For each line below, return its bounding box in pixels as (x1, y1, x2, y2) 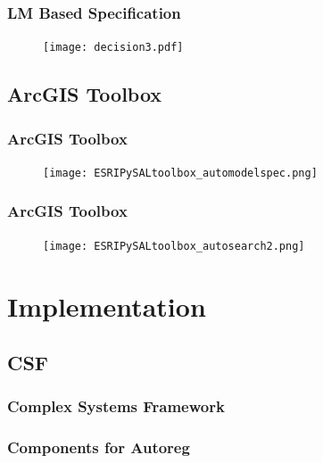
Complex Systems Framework (7, 395, 225, 418)
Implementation (7, 287, 206, 324)
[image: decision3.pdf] (43, 41, 184, 54)
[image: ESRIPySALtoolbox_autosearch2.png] (43, 239, 305, 252)
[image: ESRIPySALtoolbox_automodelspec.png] (43, 166, 318, 179)
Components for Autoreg (7, 436, 190, 459)
